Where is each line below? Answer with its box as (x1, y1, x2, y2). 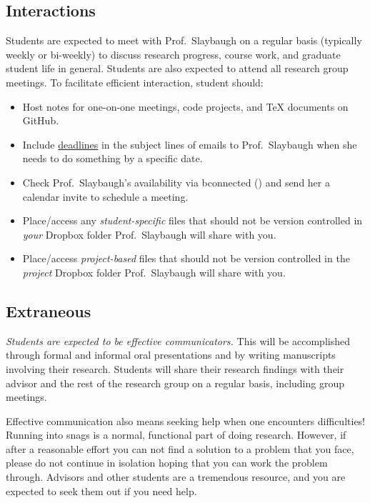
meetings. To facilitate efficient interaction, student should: (6, 74, 264, 89)
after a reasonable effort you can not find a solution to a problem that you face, (6, 441, 354, 456)
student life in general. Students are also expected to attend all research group (6, 61, 349, 76)
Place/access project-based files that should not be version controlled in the (22, 251, 350, 266)
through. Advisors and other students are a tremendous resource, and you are (6, 469, 346, 484)
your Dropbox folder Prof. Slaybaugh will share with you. (22, 226, 276, 241)
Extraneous (6, 299, 91, 322)
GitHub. (22, 113, 59, 128)
